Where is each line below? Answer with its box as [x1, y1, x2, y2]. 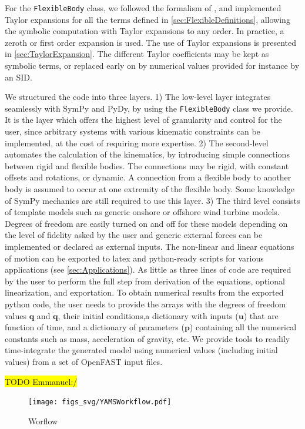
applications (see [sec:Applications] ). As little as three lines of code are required [5, 263, 291, 276]
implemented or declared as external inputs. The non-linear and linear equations [5, 240, 294, 252]
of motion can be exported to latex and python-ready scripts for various [5, 252, 264, 264]
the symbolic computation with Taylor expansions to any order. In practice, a [5, 25, 284, 37]
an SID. [5, 71, 32, 83]
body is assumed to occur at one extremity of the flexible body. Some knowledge [5, 183, 295, 195]
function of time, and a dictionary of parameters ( [5, 321, 185, 333]
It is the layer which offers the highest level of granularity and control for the [5, 113, 282, 126]
